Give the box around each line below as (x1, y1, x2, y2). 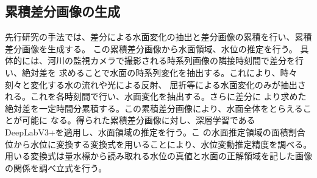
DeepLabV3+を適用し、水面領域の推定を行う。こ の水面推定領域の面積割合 (5, 125, 305, 138)
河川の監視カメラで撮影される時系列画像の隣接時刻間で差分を (47, 54, 295, 67)
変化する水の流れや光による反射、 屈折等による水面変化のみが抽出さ (30, 78, 306, 91)
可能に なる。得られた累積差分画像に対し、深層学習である (21, 114, 255, 126)
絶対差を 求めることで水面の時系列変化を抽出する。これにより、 (21, 66, 280, 78)
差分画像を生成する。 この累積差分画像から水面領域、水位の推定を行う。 (5, 42, 297, 55)
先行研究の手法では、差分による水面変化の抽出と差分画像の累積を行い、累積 (5, 30, 312, 43)
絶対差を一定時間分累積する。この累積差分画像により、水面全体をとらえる (5, 101, 303, 114)
